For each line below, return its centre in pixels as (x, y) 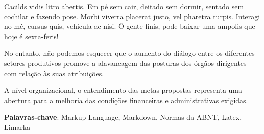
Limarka (17, 127)
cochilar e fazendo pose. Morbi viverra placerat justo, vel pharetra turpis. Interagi (132, 16)
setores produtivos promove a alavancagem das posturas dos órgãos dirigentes (125, 63)
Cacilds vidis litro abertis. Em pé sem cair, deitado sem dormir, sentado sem (124, 6)
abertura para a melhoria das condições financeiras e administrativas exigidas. (126, 100)
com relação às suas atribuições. (54, 73)
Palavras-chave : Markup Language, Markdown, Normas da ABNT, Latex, (123, 117)
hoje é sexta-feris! (31, 36)
